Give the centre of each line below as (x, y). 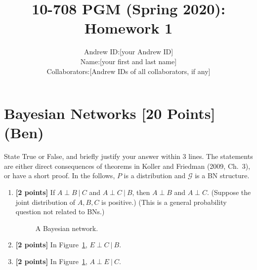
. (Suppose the (229, 192)
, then (141, 192)
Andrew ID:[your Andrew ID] (128, 52)
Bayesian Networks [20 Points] (110, 113)
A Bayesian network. (67, 228)
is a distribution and (155, 175)
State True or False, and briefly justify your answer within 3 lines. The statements (128, 156)
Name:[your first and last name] (128, 61)
